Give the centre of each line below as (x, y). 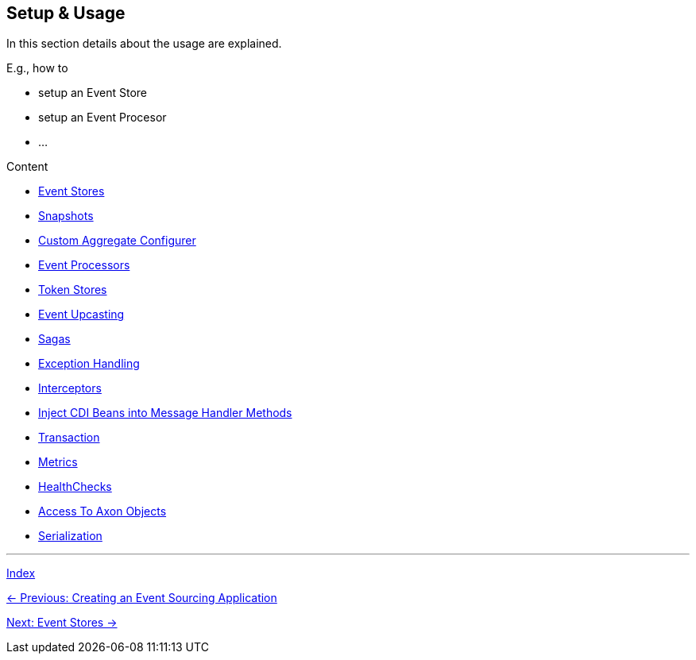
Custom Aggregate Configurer (117, 241)
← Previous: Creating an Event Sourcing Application (142, 598)
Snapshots (66, 216)
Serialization (70, 536)
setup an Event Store (93, 93)
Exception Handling (89, 364)
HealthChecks (75, 487)
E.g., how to (37, 68)
